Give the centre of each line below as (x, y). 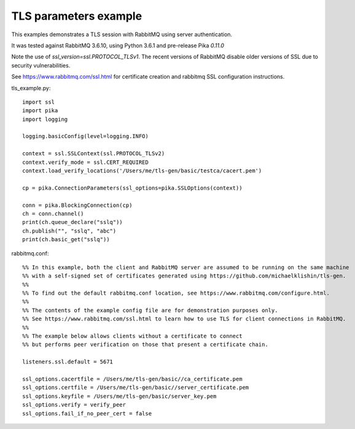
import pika (40, 111)
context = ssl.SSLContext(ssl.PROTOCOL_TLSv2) (94, 154)
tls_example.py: (31, 88)
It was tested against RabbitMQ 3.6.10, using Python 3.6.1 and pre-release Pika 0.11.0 (118, 45)
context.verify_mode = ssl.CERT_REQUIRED (85, 162)
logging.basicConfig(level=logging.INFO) (85, 136)
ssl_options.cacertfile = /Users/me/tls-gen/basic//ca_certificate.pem (132, 379)
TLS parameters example (77, 16)
